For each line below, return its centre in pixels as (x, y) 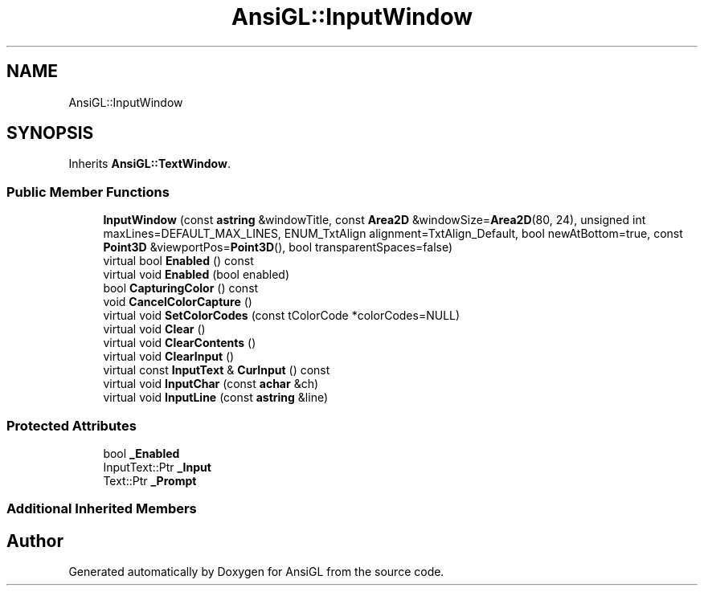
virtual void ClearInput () (169, 357)
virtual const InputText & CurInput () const (217, 370)
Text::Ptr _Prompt (150, 480)
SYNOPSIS (50, 133)
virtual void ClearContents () (180, 343)
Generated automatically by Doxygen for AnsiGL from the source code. (256, 572)
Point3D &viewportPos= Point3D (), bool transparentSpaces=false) (278, 247)
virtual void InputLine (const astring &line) (216, 398)
